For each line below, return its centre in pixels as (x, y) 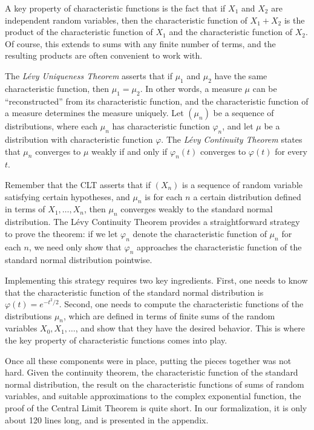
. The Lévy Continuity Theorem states (232, 139)
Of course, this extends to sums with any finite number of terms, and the (140, 43)
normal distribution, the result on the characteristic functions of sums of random (155, 384)
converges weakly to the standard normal (197, 209)
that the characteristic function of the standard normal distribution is (134, 292)
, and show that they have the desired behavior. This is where (190, 328)
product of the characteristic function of (79, 32)
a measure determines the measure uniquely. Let (94, 113)
